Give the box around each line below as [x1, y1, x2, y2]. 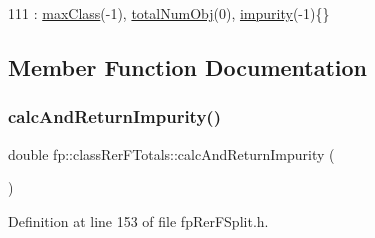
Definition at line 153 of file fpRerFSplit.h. [8, 210, 269, 231]
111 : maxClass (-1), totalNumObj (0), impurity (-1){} [8, 3, 330, 23]
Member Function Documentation [8, 51, 368, 82]
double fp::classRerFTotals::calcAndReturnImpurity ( [8, 143, 335, 164]
